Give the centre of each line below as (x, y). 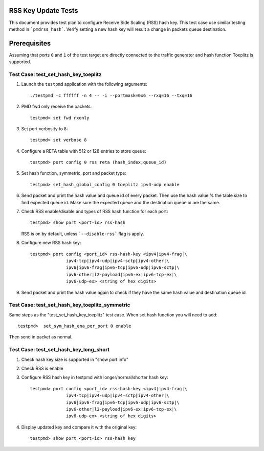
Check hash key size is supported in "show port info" (75, 359)
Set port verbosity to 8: (44, 129)
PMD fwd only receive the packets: (57, 107)
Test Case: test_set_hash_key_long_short (59, 350)
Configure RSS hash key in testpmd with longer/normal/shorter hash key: (95, 378)
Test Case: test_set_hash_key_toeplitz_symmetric (70, 305)
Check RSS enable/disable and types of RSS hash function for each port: (95, 212)
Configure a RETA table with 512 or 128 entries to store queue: (84, 151)
